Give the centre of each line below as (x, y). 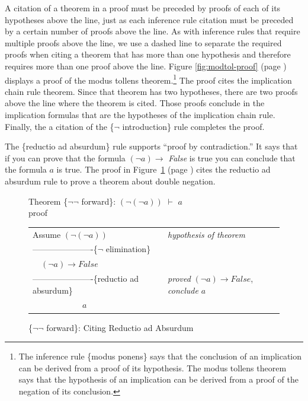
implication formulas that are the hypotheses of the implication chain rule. (140, 114)
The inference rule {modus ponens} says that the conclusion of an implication (160, 356)
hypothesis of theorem (206, 234)
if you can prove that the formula (65, 157)
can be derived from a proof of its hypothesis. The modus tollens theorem (153, 367)
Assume (47, 234)
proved (179, 279)
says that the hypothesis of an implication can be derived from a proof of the (158, 379)
